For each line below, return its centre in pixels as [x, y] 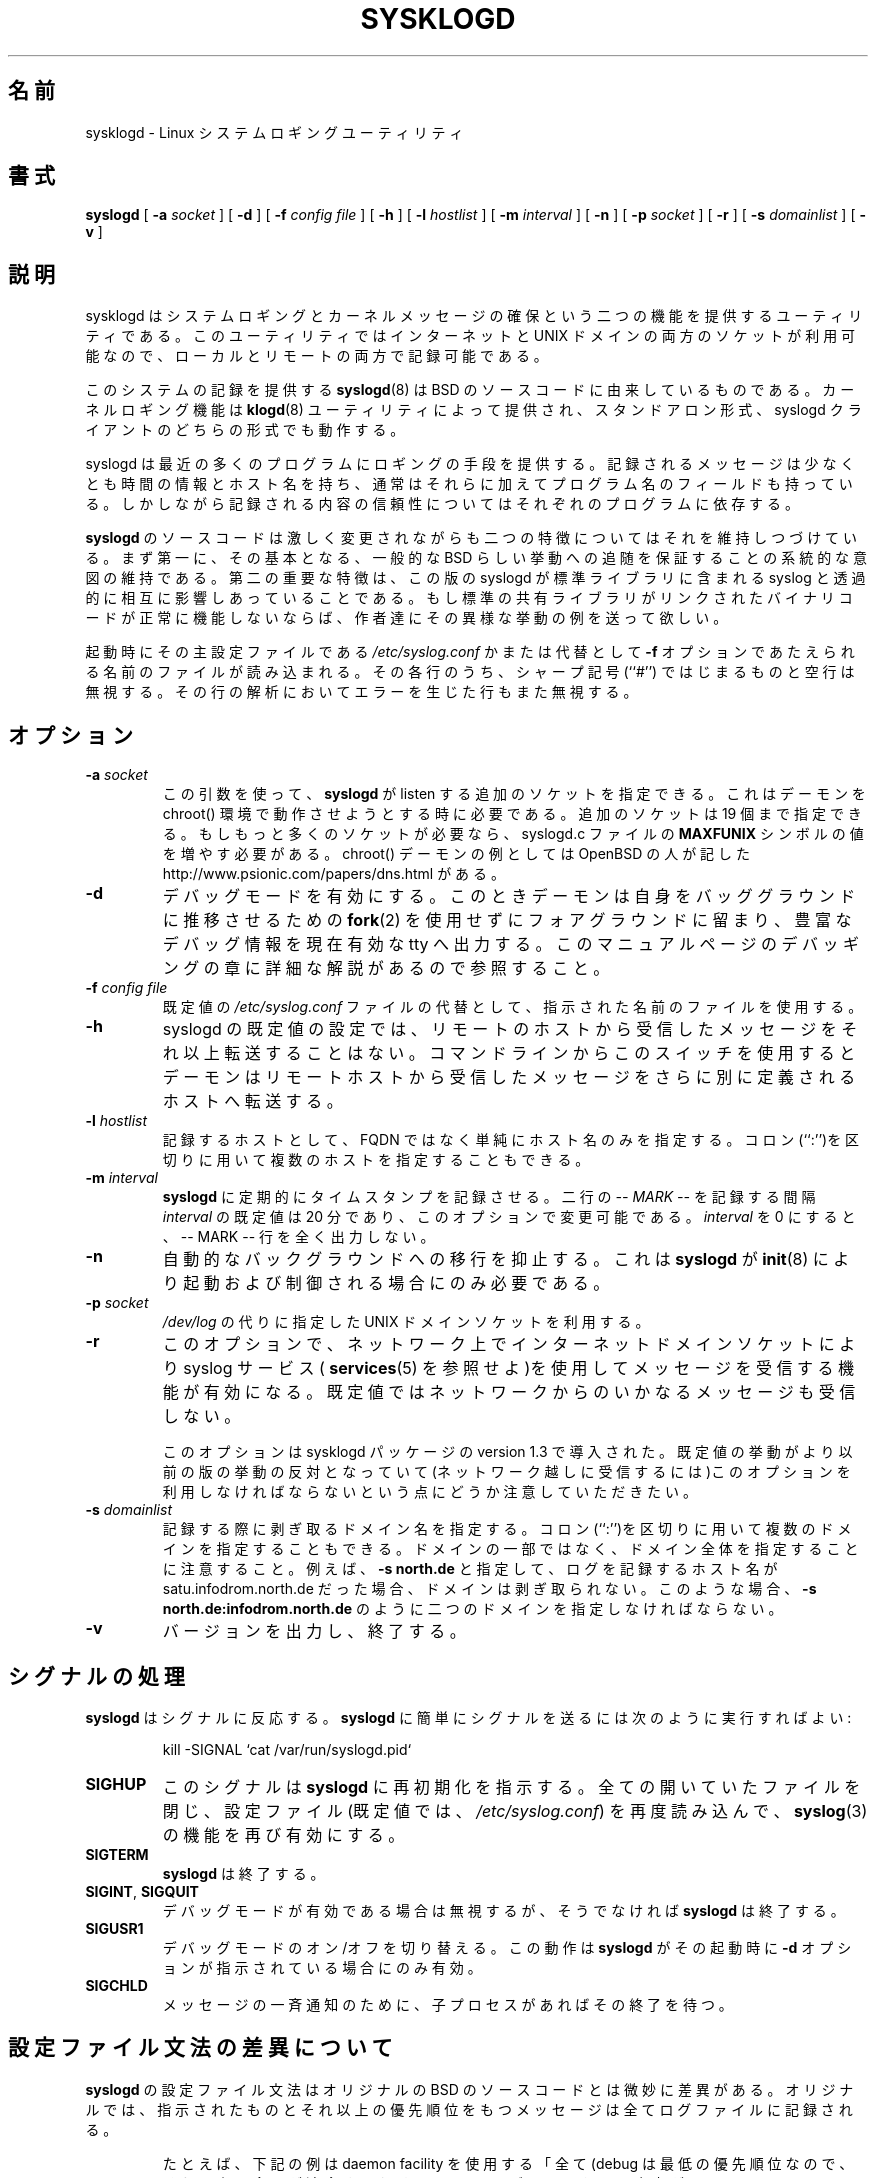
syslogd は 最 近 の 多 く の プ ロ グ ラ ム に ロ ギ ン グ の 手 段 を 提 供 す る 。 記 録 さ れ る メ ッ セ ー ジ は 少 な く [470, 464]
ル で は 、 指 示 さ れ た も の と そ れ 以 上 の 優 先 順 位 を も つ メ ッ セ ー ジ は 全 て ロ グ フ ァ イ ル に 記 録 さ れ [469, 2109]
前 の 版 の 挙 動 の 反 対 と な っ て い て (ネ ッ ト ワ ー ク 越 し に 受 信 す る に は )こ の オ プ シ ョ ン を [506, 1472]
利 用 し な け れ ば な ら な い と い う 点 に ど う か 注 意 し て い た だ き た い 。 [429, 1492]
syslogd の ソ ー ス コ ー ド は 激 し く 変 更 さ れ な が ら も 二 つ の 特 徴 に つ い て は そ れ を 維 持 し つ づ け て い [471, 538]
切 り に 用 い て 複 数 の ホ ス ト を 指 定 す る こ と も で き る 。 [376, 1160]
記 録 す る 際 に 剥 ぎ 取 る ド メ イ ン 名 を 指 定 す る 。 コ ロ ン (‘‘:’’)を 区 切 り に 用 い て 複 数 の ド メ [507, 1529]
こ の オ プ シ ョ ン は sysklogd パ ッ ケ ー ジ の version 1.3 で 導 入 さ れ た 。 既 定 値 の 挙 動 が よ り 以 [507, 1452]
